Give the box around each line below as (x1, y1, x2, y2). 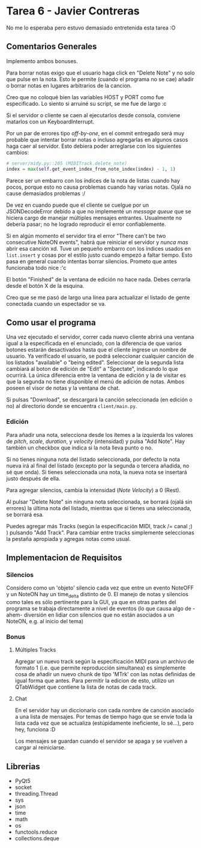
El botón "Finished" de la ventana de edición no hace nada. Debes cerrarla (6, 275, 191, 283)
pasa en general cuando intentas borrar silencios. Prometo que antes (6, 257, 177, 265)
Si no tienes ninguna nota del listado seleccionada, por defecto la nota (6, 456, 180, 463)
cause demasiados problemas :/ (6, 189, 86, 197)
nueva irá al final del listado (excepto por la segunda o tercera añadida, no (6, 462, 190, 469)
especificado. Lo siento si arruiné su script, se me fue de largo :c (6, 100, 167, 107)
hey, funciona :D (14, 726, 56, 733)
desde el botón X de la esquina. (6, 282, 85, 289)
